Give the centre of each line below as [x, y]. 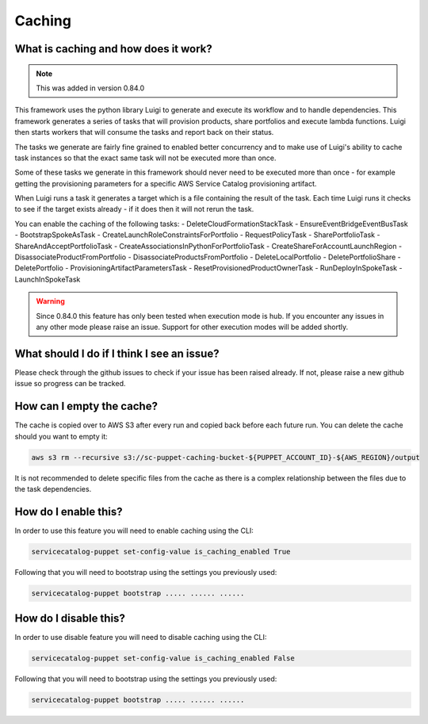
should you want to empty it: [61, 436]
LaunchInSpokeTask [48, 279]
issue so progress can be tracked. [70, 384]
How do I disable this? [70, 619]
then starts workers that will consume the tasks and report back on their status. [144, 132]
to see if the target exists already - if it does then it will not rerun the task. [134, 209]
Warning [50, 301]
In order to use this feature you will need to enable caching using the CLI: [134, 531]
